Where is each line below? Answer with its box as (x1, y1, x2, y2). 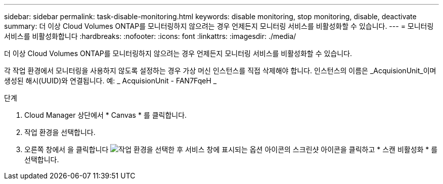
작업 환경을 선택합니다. (24, 128, 96, 136)
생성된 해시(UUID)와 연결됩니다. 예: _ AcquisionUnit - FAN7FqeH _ (4, 76, 217, 85)
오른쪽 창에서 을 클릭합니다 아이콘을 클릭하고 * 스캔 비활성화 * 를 (24, 145, 438, 154)
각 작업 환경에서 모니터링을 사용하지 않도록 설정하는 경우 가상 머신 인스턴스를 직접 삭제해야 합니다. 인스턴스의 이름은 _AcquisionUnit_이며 (4, 66, 436, 75)
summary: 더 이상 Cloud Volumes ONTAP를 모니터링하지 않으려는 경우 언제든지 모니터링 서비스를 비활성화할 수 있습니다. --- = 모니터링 (4, 22, 434, 30)
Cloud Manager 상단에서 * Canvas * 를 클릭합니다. (24, 111, 187, 119)
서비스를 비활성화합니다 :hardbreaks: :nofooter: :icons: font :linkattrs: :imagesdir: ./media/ (4, 32, 296, 40)
